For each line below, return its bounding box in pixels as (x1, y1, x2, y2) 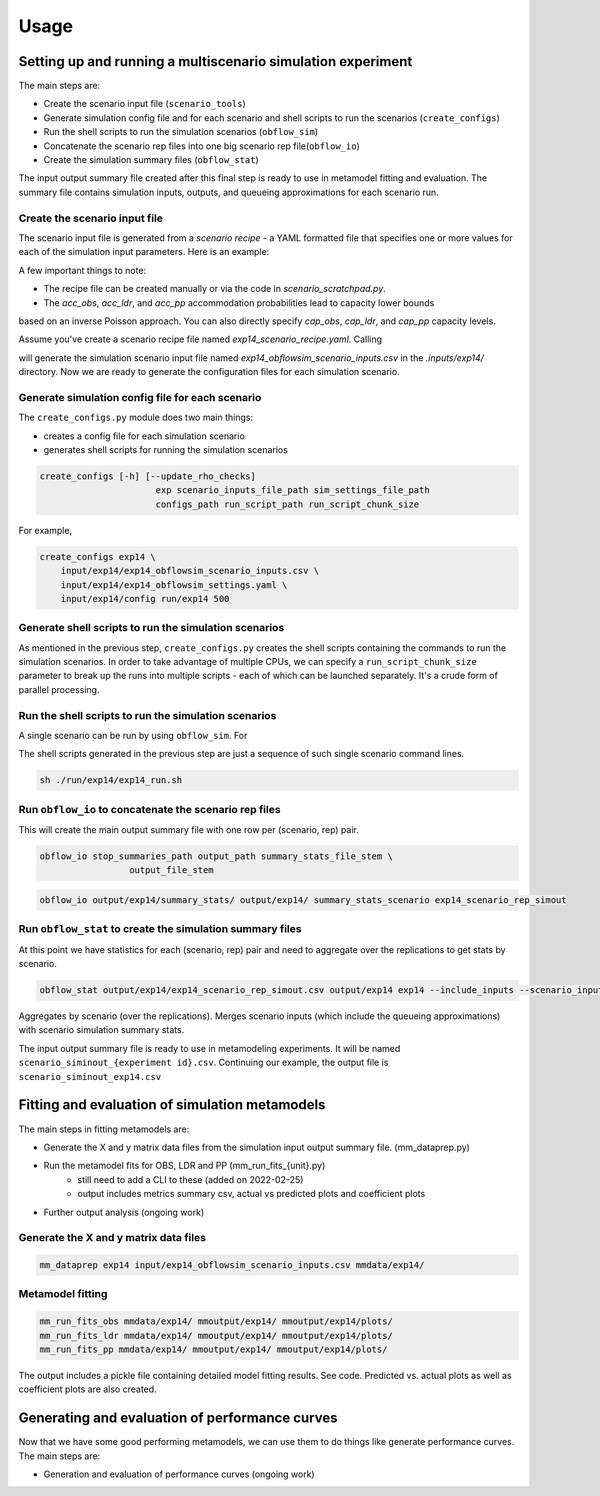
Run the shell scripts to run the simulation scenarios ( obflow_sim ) (43, 126, 319, 138)
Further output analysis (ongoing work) (43, 1206, 205, 1218)
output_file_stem (128, 865, 214, 876)
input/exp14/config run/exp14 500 (60, 593, 230, 604)
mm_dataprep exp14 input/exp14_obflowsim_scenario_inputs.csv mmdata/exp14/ (39, 1260, 425, 1271)
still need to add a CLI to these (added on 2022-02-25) (77, 1173, 304, 1185)
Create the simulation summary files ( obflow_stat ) (43, 154, 259, 166)
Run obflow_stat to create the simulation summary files (18, 922, 302, 936)
